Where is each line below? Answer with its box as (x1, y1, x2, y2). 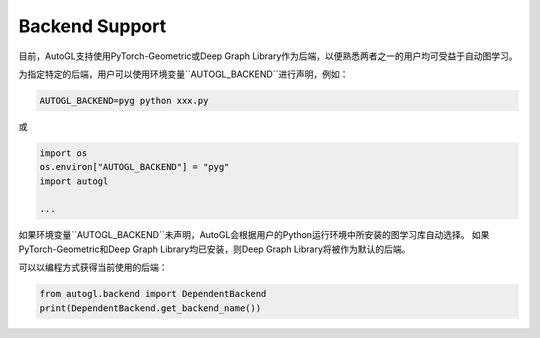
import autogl (39, 175, 109, 187)
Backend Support (18, 15, 167, 37)
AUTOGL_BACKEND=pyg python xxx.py (39, 95, 209, 106)
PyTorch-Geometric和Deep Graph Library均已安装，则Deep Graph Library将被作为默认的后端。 (18, 243, 411, 255)
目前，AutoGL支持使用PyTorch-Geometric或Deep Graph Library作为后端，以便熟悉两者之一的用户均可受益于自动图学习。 (18, 50, 519, 62)
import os (39, 147, 88, 159)
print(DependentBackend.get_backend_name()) (39, 302, 262, 314)
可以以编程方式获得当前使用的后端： (18, 261, 168, 274)
